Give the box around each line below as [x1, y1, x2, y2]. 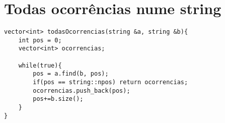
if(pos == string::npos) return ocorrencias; [33, 79, 188, 86]
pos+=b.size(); [33, 95, 84, 103]
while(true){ [18, 61, 62, 69]
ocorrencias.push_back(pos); [33, 87, 130, 94]
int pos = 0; [18, 36, 62, 44]
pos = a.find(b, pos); [33, 70, 109, 78]
